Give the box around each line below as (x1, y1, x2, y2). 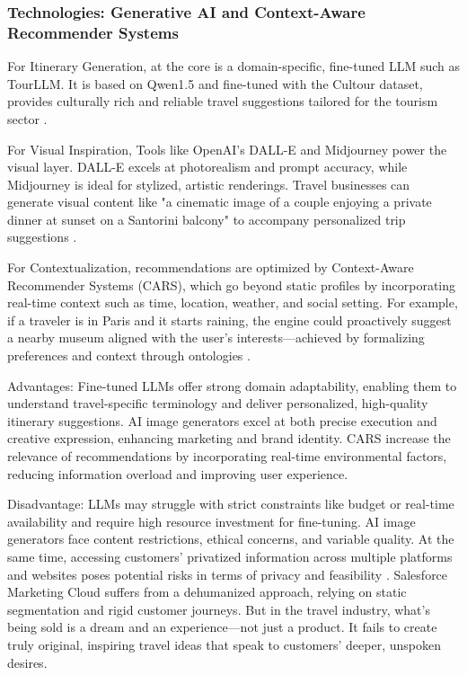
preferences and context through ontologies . (7, 346, 251, 365)
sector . (7, 109, 48, 128)
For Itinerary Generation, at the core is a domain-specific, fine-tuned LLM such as (7, 57, 461, 75)
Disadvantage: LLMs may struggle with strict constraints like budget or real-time (7, 494, 454, 513)
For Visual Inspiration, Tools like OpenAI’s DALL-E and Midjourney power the (7, 139, 447, 158)
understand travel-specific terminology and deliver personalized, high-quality (7, 394, 428, 413)
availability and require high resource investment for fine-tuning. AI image (7, 511, 416, 530)
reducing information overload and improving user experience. (7, 464, 348, 483)
